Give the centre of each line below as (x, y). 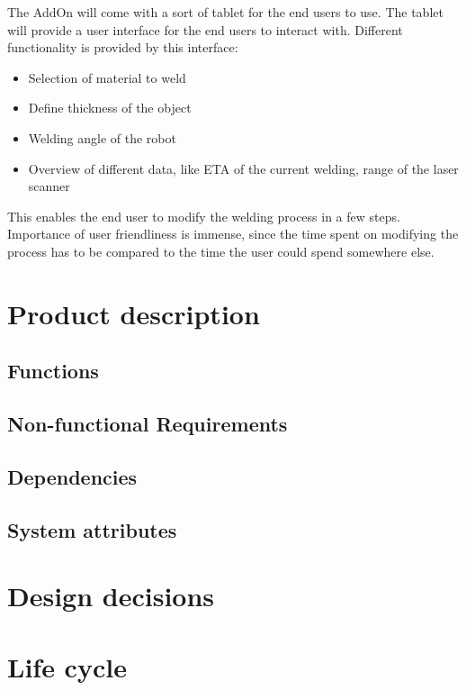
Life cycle (67, 666)
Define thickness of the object (110, 108)
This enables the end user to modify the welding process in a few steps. (204, 216)
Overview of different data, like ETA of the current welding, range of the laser (243, 168)
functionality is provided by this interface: (123, 47)
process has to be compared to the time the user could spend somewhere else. (221, 251)
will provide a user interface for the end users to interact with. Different (205, 29)
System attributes (92, 529)
